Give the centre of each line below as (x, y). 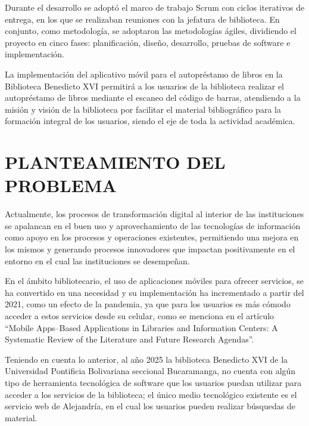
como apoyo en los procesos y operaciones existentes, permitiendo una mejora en (152, 237)
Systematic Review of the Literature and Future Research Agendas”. (129, 339)
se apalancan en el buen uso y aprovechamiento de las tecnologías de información (153, 225)
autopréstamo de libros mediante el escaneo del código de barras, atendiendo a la (153, 98)
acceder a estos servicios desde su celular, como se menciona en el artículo (140, 316)
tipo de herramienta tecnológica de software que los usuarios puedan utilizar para (153, 382)
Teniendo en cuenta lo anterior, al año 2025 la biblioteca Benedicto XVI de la (146, 359)
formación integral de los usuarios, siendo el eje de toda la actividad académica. (150, 121)
